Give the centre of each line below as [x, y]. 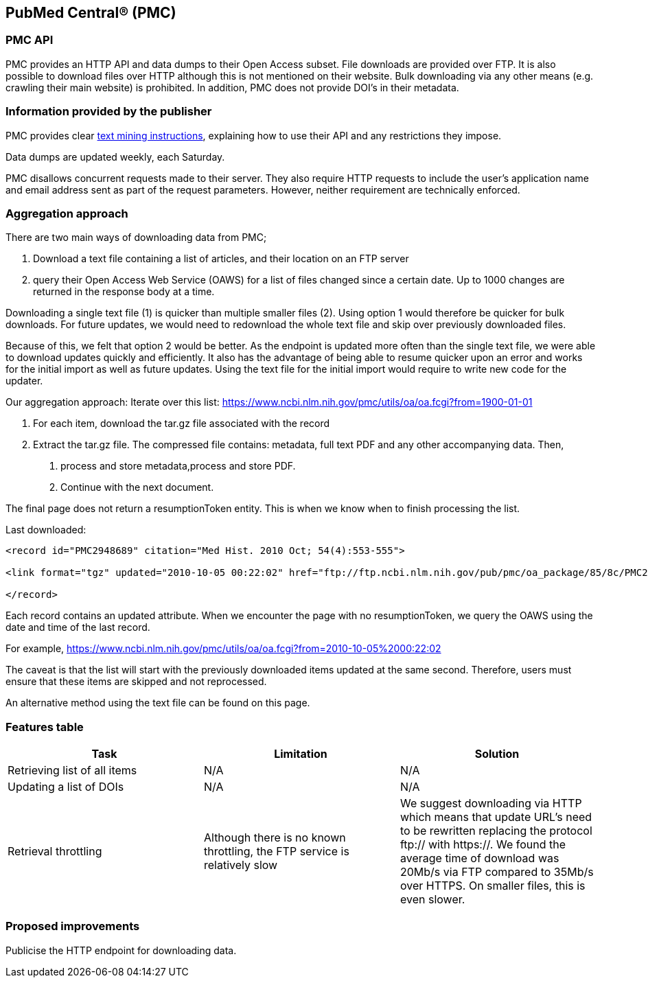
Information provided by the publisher [109, 112]
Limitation [301, 754]
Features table [45, 727]
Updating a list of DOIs [66, 787]
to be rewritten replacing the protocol [496, 831]
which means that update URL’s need [496, 817]
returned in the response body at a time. [124, 292]
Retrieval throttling [55, 852]
